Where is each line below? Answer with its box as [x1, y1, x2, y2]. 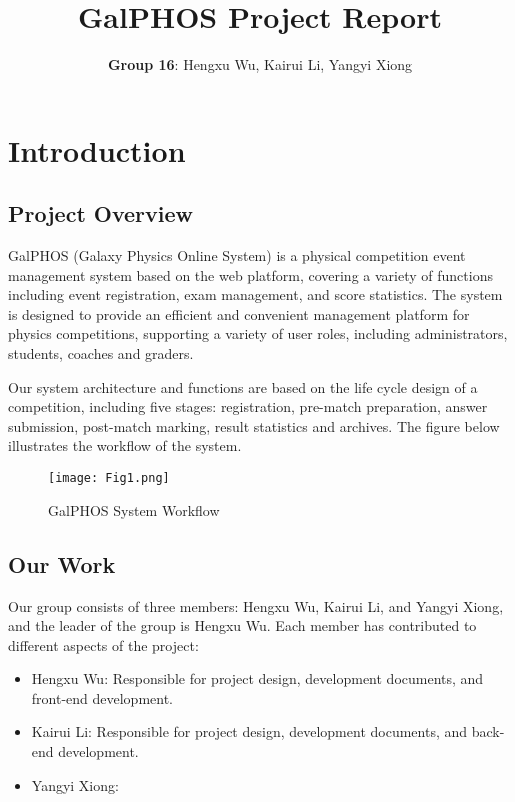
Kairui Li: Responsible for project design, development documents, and [31, 721, 468, 742]
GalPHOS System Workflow [48, 499, 220, 520]
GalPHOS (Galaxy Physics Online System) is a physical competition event [8, 245, 466, 266]
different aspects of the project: [8, 634, 199, 655]
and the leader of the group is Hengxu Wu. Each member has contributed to [8, 615, 477, 636]
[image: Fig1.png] [48, 471, 170, 486]
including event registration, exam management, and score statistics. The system [8, 284, 503, 305]
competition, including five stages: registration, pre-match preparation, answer [8, 396, 488, 417]
